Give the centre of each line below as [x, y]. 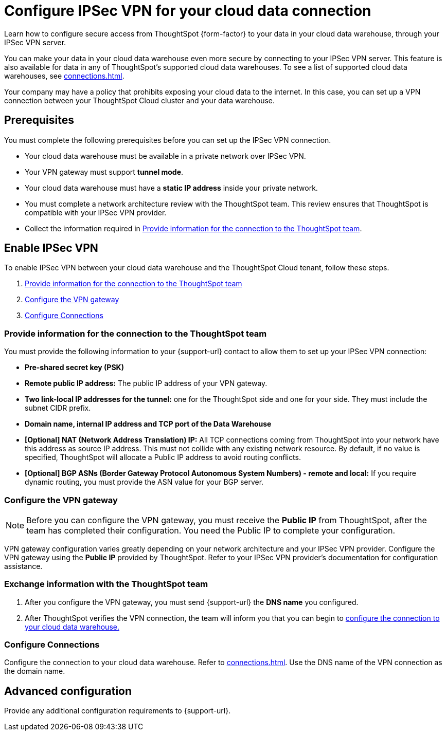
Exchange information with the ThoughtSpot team [106, 584]
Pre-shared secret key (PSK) [74, 367]
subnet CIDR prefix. [58, 408]
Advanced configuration [68, 691]
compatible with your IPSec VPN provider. [96, 212]
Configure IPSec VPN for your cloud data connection [188, 11]
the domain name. [35, 671]
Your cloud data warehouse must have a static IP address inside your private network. [171, 188]
